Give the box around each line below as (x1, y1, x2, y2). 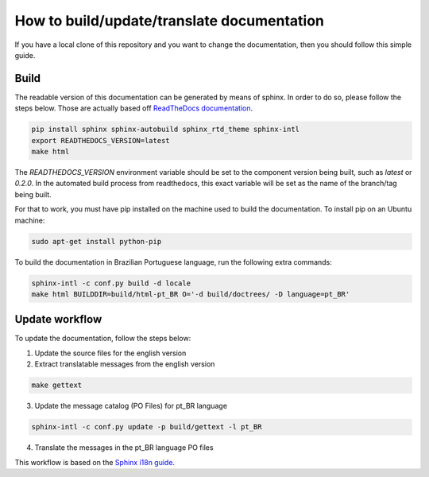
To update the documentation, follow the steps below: (14, 334, 191, 343)
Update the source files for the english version (34, 348, 187, 358)
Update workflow (14, 312, 102, 326)
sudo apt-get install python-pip (31, 237, 162, 246)
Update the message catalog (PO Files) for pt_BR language (34, 401, 228, 411)
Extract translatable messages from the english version (34, 359, 215, 369)
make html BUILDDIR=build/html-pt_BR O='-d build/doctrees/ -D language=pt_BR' (31, 289, 350, 298)
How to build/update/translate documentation (14, 12, 325, 29)
